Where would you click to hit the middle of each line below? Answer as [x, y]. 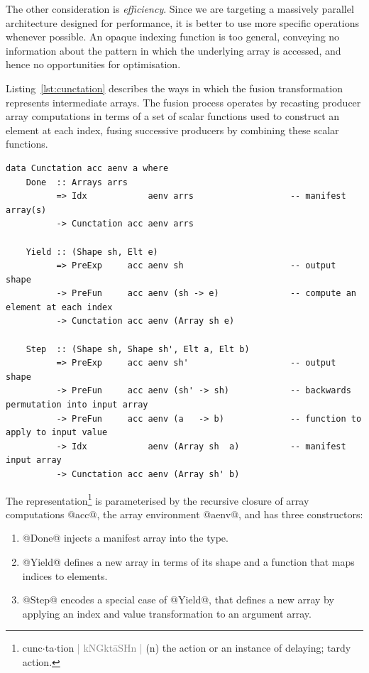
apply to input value [57, 433]
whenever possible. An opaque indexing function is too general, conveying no [173, 37]
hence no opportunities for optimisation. [93, 64]
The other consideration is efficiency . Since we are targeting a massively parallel [180, 9]
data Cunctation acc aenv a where [87, 168]
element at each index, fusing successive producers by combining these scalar [172, 130]
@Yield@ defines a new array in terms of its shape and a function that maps [188, 562]
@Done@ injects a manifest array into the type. [125, 538]
